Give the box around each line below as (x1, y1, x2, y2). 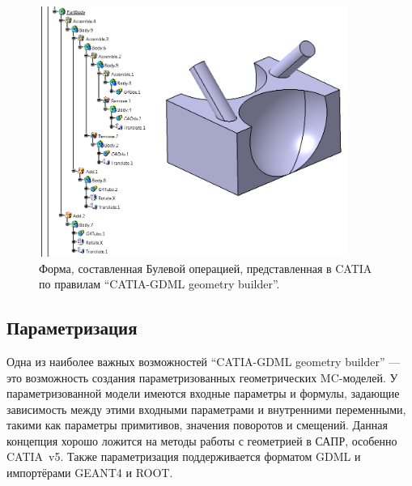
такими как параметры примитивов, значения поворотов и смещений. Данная (6, 416, 388, 433)
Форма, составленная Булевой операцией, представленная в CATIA (39, 259, 372, 276)
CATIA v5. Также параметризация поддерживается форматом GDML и (6, 448, 361, 465)
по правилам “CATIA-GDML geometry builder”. (39, 275, 280, 292)
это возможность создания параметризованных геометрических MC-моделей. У (6, 369, 398, 386)
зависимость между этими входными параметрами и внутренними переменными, (6, 400, 406, 417)
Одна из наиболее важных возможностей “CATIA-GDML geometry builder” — (6, 352, 401, 369)
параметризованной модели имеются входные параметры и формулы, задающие (6, 385, 400, 402)
